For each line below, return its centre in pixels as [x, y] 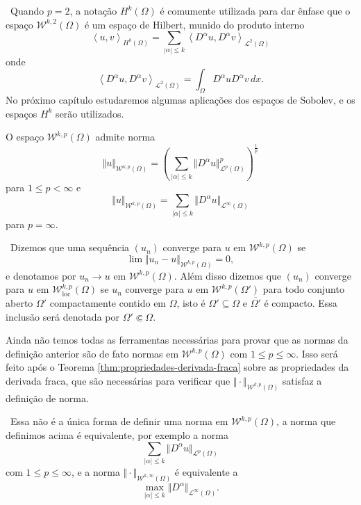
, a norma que [306, 421]
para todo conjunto [303, 289]
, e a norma [95, 471]
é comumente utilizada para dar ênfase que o [255, 10]
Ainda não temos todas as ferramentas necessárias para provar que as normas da [177, 340]
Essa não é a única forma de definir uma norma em [119, 421]
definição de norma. [47, 398]
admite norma [125, 137]
